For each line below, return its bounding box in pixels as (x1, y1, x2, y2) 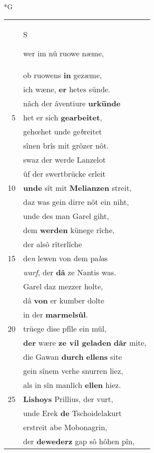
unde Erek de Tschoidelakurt (23, 407, 122, 419)
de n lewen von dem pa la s (23, 252, 108, 264)
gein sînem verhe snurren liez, (23, 365, 123, 376)
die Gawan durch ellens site (23, 351, 122, 362)
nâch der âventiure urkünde (23, 97, 121, 109)
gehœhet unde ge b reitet (23, 125, 102, 137)
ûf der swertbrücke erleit (23, 168, 106, 179)
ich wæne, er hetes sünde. (23, 83, 111, 95)
